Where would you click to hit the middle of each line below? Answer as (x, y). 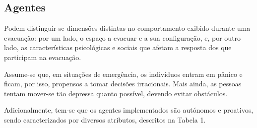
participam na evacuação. (43, 57)
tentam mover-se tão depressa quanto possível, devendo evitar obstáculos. (116, 93)
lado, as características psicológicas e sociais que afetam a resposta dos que (118, 47)
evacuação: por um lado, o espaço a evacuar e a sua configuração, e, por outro (123, 37)
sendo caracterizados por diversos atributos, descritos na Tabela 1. (105, 119)
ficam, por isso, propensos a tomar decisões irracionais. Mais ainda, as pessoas (123, 84)
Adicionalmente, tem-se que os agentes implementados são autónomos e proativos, (129, 110)
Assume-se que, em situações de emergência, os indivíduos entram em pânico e (123, 74)
